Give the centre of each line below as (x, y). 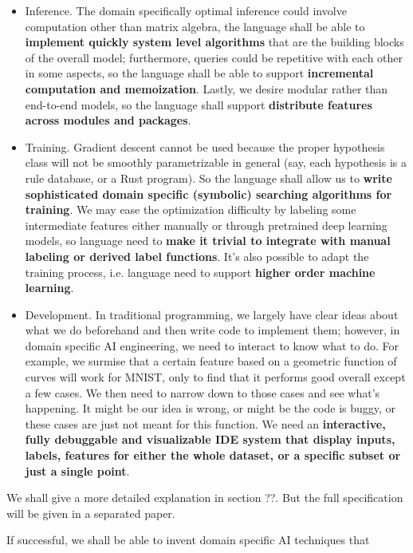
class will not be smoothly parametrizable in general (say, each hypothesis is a (216, 162)
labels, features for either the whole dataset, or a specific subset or (213, 455)
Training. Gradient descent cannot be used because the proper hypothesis (205, 146)
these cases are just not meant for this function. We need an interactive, (205, 423)
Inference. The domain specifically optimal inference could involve (186, 10)
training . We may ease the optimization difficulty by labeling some (191, 209)
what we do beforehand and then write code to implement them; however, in (212, 330)
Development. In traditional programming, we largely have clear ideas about (212, 314)
